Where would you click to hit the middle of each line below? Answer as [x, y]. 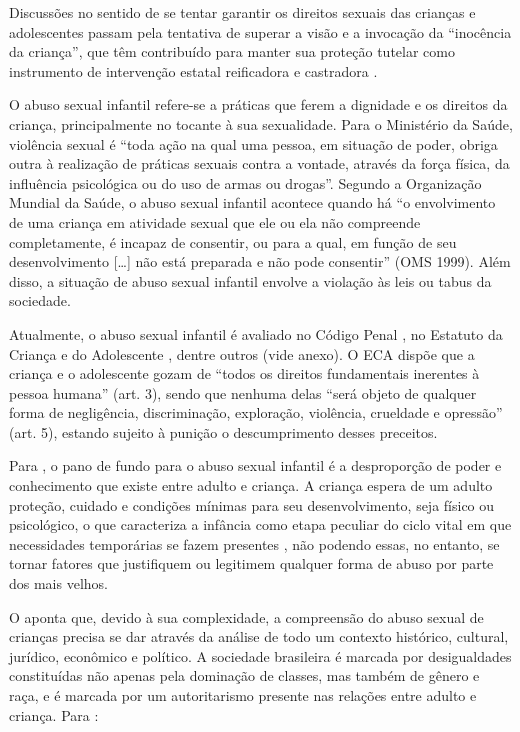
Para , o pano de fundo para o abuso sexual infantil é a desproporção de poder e [255, 465]
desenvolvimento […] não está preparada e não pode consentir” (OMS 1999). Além [260, 261]
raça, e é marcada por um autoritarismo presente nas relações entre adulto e [243, 695]
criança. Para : [54, 714]
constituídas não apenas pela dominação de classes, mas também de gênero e [244, 675]
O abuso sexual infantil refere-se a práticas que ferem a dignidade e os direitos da [258, 104]
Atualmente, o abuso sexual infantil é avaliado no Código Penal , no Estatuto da [256, 333]
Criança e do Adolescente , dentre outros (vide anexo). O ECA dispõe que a [242, 353]
